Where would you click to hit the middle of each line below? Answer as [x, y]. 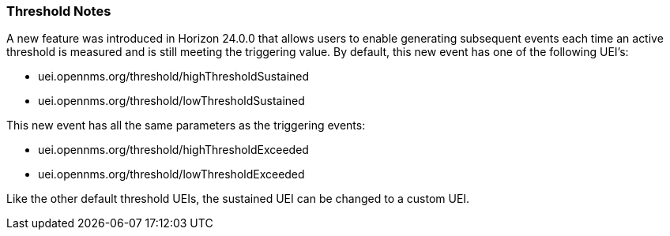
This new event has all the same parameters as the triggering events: [186, 125]
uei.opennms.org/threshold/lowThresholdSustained [171, 101]
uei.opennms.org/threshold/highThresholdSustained [174, 77]
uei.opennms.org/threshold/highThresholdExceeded [173, 150]
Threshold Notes [59, 11]
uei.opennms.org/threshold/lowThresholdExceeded [171, 174]
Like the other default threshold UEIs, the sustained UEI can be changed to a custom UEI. [238, 199]
